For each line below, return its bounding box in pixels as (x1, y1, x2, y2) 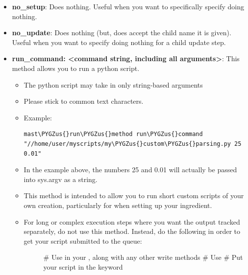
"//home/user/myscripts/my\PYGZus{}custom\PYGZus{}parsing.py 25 (24, 140, 242, 147)
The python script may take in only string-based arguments (24, 79, 203, 90)
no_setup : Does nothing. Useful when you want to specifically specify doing (12, 1, 244, 11)
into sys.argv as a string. (24, 174, 98, 184)
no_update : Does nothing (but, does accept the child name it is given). (12, 27, 231, 38)
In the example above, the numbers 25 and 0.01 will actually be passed (24, 164, 237, 175)
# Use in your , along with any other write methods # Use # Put (43, 252, 243, 262)
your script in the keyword (43, 261, 123, 272)
